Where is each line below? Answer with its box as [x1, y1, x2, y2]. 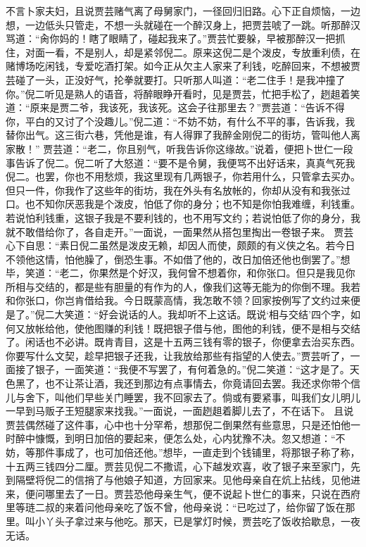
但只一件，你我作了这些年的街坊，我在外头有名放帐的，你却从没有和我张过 [6, 182, 351, 197]
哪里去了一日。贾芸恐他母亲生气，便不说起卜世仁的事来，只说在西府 [44, 486, 360, 501]
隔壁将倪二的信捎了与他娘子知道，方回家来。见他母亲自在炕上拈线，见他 [15, 472, 351, 487]
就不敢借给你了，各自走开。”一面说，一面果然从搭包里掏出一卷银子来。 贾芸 [6, 224, 354, 239]
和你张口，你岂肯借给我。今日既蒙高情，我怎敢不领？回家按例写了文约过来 [6, 293, 351, 308]
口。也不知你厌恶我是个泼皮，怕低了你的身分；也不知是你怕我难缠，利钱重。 [6, 196, 360, 211]
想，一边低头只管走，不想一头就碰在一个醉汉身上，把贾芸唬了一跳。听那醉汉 [6, 17, 360, 32]
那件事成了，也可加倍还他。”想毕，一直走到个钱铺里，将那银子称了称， [34, 445, 360, 459]
